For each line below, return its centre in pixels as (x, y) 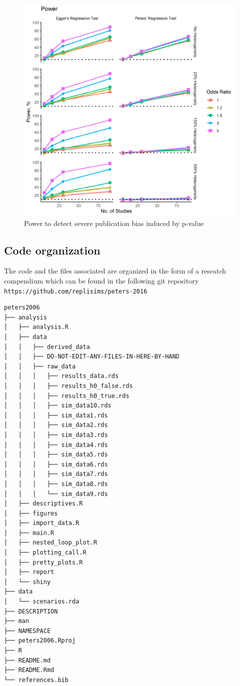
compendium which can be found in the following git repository (101, 280)
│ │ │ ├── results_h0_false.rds (68, 386)
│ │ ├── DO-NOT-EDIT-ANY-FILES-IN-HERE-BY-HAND (92, 357)
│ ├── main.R (29, 533)
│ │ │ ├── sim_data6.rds (56, 464)
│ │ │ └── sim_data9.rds (56, 494)
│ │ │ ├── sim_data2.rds (56, 425)
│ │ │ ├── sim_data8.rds (56, 484)
